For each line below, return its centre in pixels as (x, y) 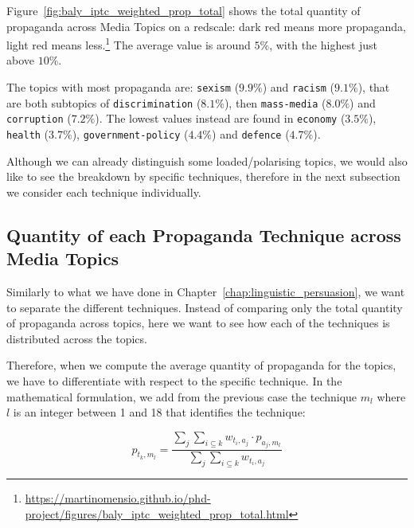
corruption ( (39, 118)
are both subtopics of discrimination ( (104, 102)
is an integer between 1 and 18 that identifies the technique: (159, 412)
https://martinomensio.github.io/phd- (118, 498)
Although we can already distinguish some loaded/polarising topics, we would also (207, 160)
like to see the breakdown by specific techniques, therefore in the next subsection (203, 176)
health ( (28, 134)
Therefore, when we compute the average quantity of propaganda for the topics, (201, 365)
